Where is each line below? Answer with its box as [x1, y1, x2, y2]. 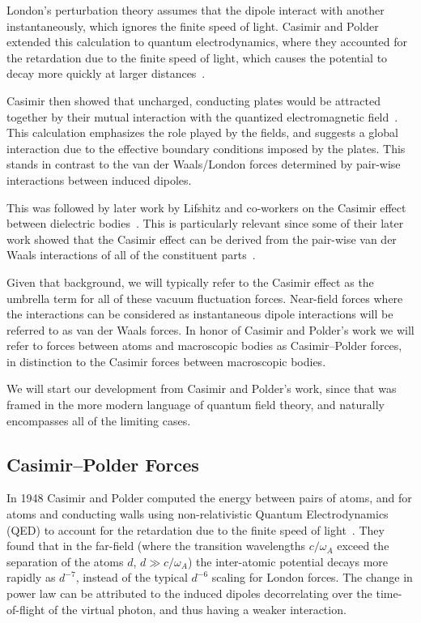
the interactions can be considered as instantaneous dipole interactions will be [6, 305, 393, 322]
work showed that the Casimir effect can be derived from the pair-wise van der [6, 230, 397, 247]
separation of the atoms [6, 553, 124, 570]
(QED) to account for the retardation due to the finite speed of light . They [6, 521, 385, 538]
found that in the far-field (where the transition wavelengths [6, 537, 305, 554]
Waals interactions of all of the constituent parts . [6, 246, 256, 263]
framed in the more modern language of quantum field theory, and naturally [6, 396, 385, 413]
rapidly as [6, 569, 56, 586]
